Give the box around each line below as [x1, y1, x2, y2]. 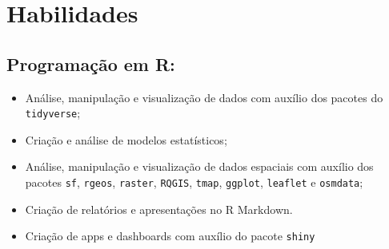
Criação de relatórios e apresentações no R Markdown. [25, 200, 293, 217]
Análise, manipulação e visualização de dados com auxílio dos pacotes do [25, 89, 383, 105]
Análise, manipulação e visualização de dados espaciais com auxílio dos [25, 158, 374, 175]
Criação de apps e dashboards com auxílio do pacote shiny [25, 227, 315, 244]
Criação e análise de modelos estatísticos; [25, 131, 227, 148]
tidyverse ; [25, 105, 81, 121]
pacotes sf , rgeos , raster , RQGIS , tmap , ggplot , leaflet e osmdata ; [25, 174, 363, 191]
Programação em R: [6, 51, 175, 76]
